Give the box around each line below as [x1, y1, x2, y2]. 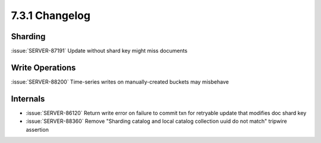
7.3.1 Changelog [11, 9, 91, 22]
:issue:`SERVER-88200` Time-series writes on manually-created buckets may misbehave [11, 78, 229, 85]
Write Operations [11, 62, 76, 72]
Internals [11, 94, 45, 104]
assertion [26, 126, 49, 133]
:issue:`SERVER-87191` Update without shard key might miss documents [11, 47, 188, 55]
